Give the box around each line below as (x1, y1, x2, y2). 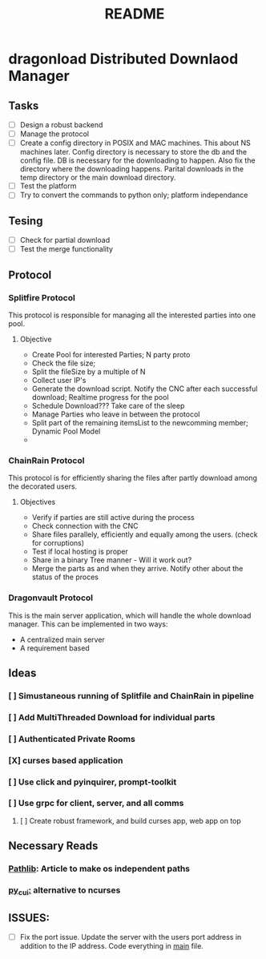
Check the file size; (31, 358, 96, 368)
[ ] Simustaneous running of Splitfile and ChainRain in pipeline (8, 690, 255, 701)
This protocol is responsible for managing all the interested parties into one (8, 310, 256, 320)
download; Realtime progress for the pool (31, 392, 170, 401)
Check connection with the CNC (31, 522, 139, 531)
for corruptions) (31, 538, 85, 548)
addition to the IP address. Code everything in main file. (19, 941, 204, 951)
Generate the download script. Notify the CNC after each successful (31, 384, 258, 393)
